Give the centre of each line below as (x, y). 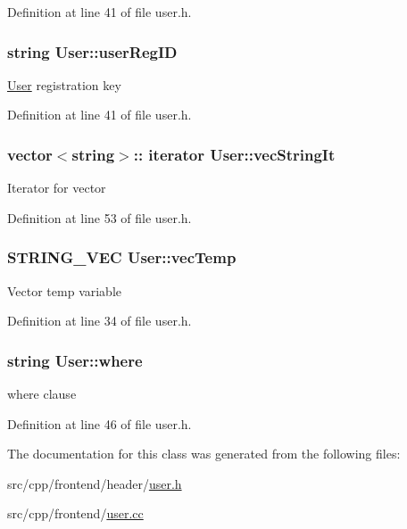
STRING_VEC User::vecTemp (122, 257)
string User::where (75, 360)
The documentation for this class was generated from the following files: (204, 454)
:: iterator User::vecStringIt (234, 154)
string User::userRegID (92, 51)
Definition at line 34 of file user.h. (100, 321)
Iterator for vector (57, 188)
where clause (42, 394)
